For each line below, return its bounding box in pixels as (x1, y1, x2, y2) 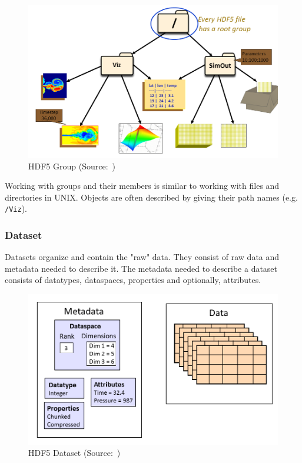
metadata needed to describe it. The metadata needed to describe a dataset (5, 262, 278, 274)
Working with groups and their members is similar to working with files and (5, 179, 280, 192)
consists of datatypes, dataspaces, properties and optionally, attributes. (5, 274, 261, 286)
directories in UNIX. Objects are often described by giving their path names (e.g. (5, 191, 298, 203)
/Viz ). (5, 202, 27, 215)
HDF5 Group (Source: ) (28, 159, 115, 172)
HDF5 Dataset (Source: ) (28, 447, 121, 459)
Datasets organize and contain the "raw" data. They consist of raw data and (5, 251, 280, 263)
